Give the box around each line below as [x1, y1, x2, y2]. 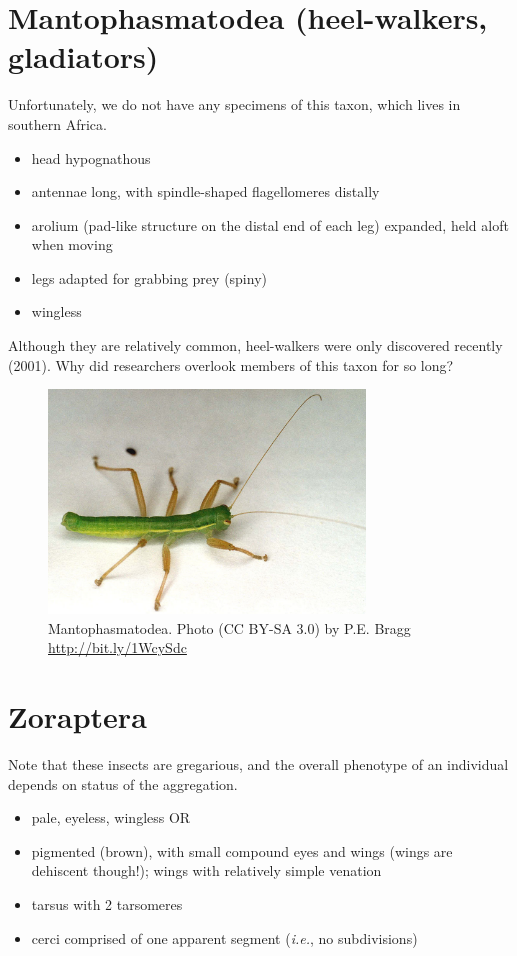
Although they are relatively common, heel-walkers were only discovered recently [8, 335, 503, 356]
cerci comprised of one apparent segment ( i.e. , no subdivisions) [31, 927, 418, 948]
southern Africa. [8, 113, 107, 134]
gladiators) [8, 36, 159, 77]
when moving [31, 234, 113, 255]
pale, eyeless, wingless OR [31, 807, 191, 828]
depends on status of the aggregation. [8, 773, 238, 794]
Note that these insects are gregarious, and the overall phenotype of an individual [8, 753, 509, 774]
